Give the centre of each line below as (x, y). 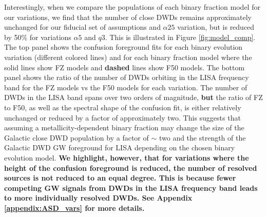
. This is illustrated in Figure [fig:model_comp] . (180, 37)
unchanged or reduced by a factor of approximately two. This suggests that (122, 117)
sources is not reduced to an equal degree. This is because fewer (120, 178)
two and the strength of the (202, 137)
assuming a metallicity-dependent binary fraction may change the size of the (124, 127)
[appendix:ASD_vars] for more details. (74, 208)
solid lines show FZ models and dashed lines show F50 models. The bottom (125, 67)
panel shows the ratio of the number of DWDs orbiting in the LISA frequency (127, 77)
